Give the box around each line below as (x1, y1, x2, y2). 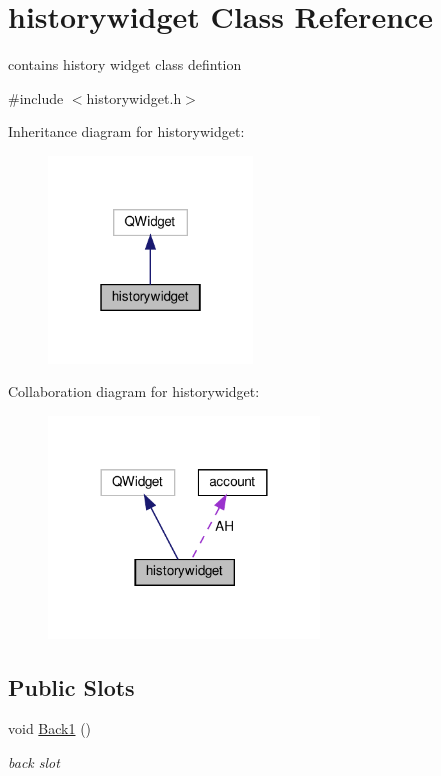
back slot (8, 752, 60, 773)
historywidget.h (86, 87, 182, 108)
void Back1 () (8, 718, 92, 739)
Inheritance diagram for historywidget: (8, 121, 245, 142)
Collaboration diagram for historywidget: (8, 381, 260, 402)
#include (8, 87, 64, 108)
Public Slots (8, 671, 135, 702)
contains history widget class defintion (8, 54, 242, 75)
